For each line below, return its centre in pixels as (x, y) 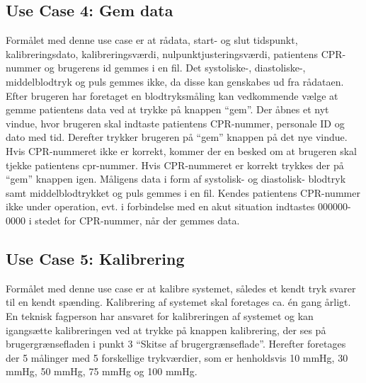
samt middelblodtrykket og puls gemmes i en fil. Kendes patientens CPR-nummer (183, 192)
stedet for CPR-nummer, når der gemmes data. (137, 220)
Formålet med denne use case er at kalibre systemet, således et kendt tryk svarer (181, 288)
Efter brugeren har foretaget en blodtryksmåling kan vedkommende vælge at (172, 95)
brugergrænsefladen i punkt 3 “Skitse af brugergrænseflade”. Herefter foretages (176, 344)
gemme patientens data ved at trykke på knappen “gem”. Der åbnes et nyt (167, 109)
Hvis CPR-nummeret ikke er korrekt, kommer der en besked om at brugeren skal (181, 150)
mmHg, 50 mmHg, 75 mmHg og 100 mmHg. (102, 371)
